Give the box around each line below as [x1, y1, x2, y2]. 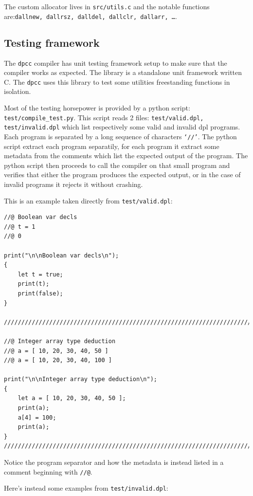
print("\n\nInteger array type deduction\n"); [4, 376, 157, 383]
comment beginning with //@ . [4, 466, 92, 477]
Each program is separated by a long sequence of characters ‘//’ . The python [4, 131, 237, 141]
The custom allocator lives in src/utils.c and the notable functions [4, 1, 210, 11]
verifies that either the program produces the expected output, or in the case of [4, 169, 241, 180]
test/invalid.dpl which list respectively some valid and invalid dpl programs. [4, 122, 240, 132]
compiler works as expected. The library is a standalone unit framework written [4, 67, 242, 77]
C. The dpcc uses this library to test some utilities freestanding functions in [4, 76, 230, 87]
